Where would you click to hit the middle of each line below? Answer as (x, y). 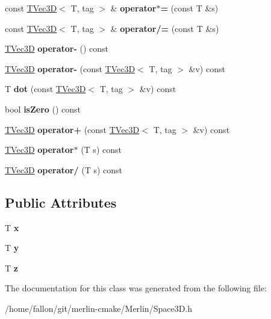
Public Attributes (61, 202)
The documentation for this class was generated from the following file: (136, 288)
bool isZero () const (43, 109)
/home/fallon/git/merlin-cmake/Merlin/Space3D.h (99, 308)
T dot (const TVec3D (45, 89)
